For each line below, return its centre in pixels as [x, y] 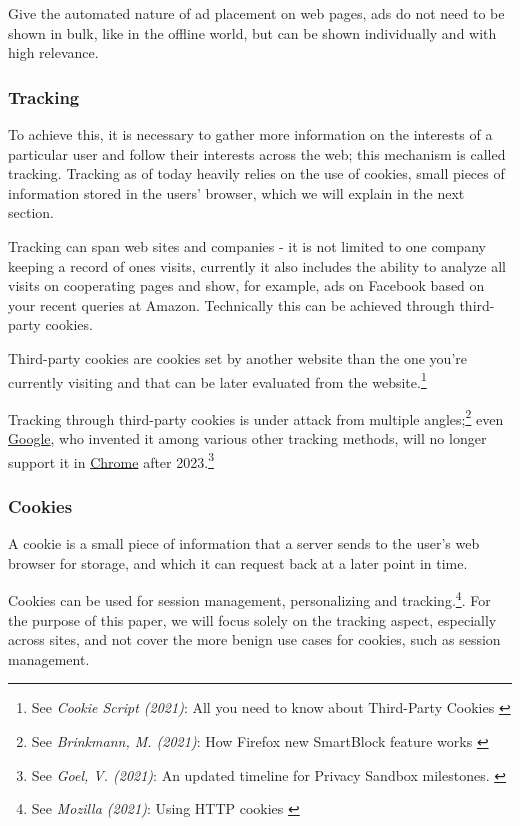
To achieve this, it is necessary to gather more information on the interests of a [250, 134]
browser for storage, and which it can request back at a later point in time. [238, 562]
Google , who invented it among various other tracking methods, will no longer [247, 438]
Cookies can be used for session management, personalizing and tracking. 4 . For [249, 598]
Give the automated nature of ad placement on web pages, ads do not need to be [256, 13]
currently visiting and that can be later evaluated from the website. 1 [217, 380]
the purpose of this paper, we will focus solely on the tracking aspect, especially [252, 619]
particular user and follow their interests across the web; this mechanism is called [257, 153]
